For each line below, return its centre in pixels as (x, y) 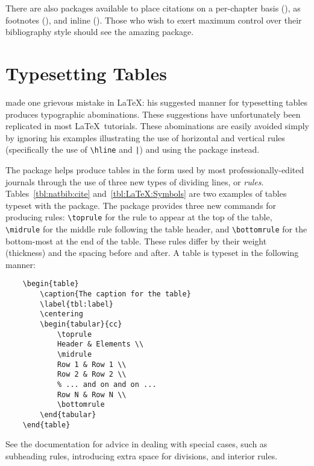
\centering (61, 314)
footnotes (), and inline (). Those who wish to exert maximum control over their (154, 20)
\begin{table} (51, 284)
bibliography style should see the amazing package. (100, 32)
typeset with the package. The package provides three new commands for (141, 205)
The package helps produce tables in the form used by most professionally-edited (155, 169)
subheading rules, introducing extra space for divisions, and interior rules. (142, 455)
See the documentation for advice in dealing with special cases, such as (137, 444)
